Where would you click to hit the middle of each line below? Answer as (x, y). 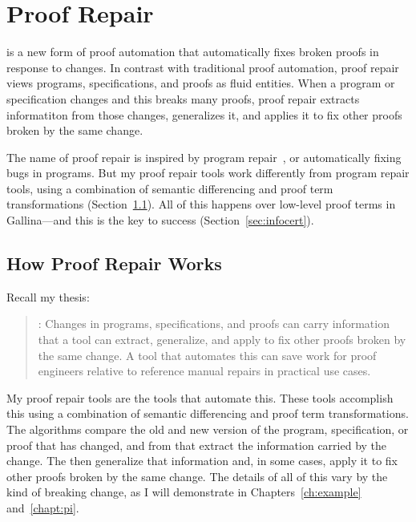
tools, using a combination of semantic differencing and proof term (170, 188)
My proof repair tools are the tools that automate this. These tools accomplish (200, 397)
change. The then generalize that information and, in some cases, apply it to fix (202, 461)
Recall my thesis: (48, 296)
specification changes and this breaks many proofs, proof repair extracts (183, 98)
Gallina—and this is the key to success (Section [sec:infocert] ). (160, 220)
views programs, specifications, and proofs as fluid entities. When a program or (201, 83)
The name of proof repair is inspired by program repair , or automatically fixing (204, 157)
